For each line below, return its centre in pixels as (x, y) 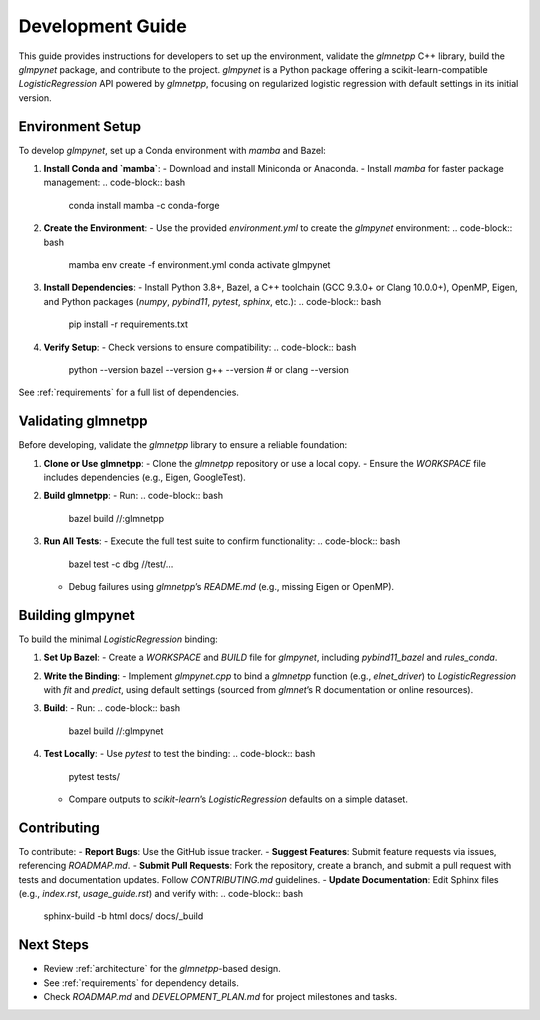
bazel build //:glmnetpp (116, 518)
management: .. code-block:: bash (114, 182)
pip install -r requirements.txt (128, 324)
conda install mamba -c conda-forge (144, 205)
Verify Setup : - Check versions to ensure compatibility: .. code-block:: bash (200, 347)
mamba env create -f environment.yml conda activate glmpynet (199, 264)
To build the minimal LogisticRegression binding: (118, 639)
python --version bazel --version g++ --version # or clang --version (209, 369)
